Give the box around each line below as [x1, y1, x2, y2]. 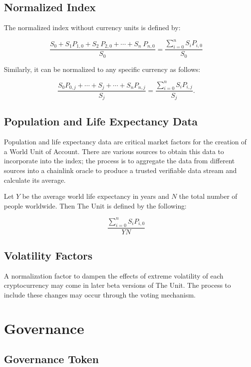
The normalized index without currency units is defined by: [4, 22, 181, 33]
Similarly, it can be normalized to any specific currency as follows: [4, 64, 201, 74]
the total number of [179, 191, 237, 201]
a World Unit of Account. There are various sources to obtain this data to [4, 146, 224, 156]
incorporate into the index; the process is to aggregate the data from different [4, 156, 235, 166]
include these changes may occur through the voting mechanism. [4, 290, 196, 300]
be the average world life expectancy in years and [22, 191, 169, 201]
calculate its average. [4, 175, 66, 185]
